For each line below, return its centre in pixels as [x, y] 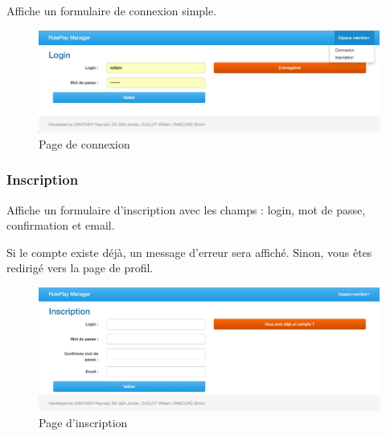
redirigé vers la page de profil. [80, 268]
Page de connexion [84, 143]
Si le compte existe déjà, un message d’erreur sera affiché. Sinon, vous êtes [189, 252]
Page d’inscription [83, 422]
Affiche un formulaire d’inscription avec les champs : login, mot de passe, [186, 209]
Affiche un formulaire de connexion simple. [112, 10]
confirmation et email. [61, 225]
